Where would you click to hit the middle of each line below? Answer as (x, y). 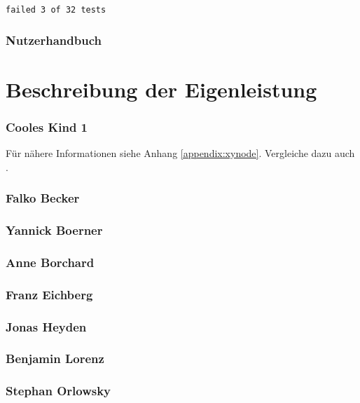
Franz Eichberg (49, 294)
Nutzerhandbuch (54, 40)
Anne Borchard (50, 262)
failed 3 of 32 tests (56, 10)
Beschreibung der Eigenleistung (161, 89)
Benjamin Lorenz (55, 358)
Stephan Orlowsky (58, 391)
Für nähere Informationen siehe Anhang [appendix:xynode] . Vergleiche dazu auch (180, 153)
